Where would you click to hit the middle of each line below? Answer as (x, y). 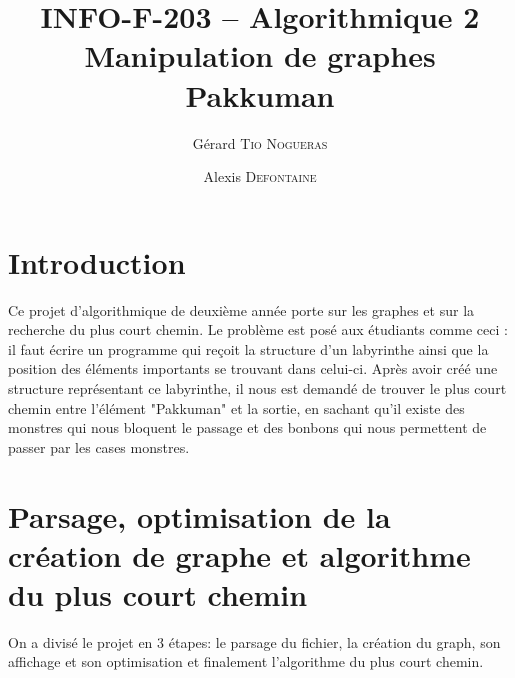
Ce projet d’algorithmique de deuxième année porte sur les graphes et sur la (241, 309)
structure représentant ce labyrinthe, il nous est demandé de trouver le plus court (257, 388)
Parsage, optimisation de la (199, 515)
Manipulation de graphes (260, 55)
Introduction (97, 261)
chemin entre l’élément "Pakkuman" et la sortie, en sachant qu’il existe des (236, 407)
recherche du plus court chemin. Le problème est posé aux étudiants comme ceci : (258, 329)
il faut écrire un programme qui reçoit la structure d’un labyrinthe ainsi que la (248, 348)
